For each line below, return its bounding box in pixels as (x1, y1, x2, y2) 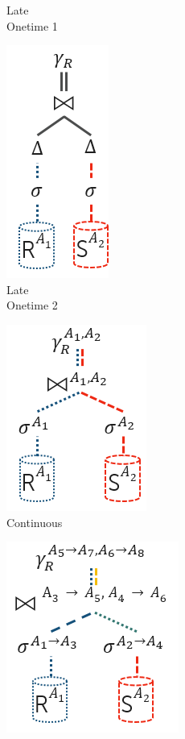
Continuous (6, 513, 63, 530)
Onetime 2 (6, 297, 58, 313)
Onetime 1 (6, 17, 58, 34)
